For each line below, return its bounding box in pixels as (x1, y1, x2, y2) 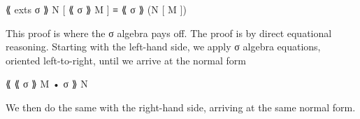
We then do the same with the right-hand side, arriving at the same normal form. (6, 99, 356, 114)
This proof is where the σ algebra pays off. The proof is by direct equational (6, 25, 332, 40)
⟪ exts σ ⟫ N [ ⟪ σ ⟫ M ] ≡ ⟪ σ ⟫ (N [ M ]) (6, 2, 187, 16)
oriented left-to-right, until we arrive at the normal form (6, 52, 247, 67)
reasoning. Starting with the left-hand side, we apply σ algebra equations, (6, 39, 321, 54)
